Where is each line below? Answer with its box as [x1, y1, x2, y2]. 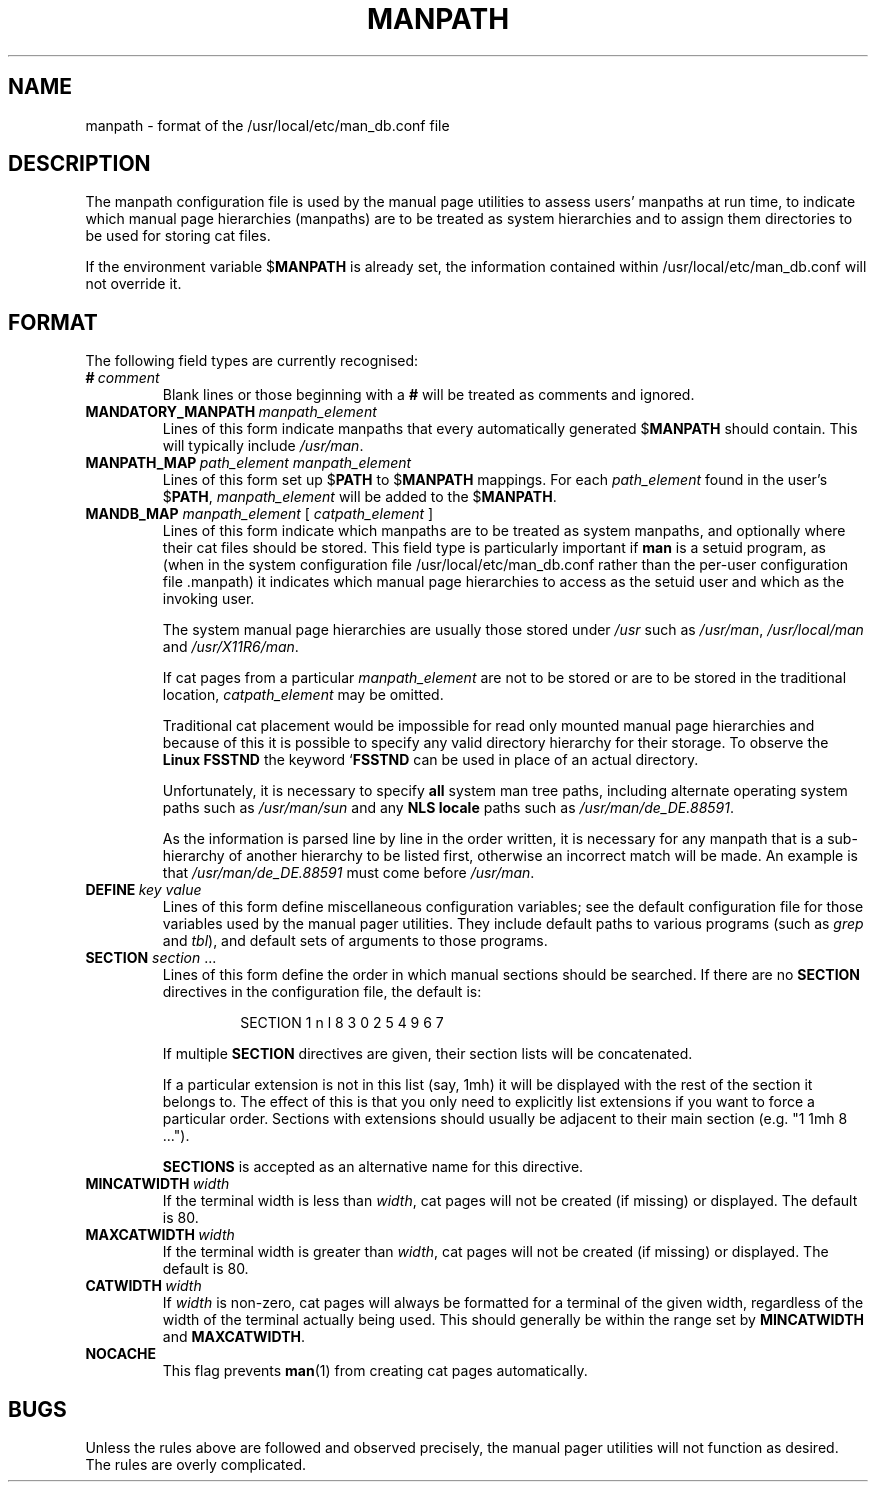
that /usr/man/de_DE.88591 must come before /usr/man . [162, 864, 535, 882]
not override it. [85, 275, 182, 293]
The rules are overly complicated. [85, 1456, 307, 1474]
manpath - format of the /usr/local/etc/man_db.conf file [85, 116, 450, 134]
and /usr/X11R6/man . [162, 638, 299, 656]
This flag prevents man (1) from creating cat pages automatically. [162, 1362, 588, 1380]
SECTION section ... [85, 949, 217, 967]
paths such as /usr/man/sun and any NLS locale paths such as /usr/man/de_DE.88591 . [162, 799, 734, 817]
